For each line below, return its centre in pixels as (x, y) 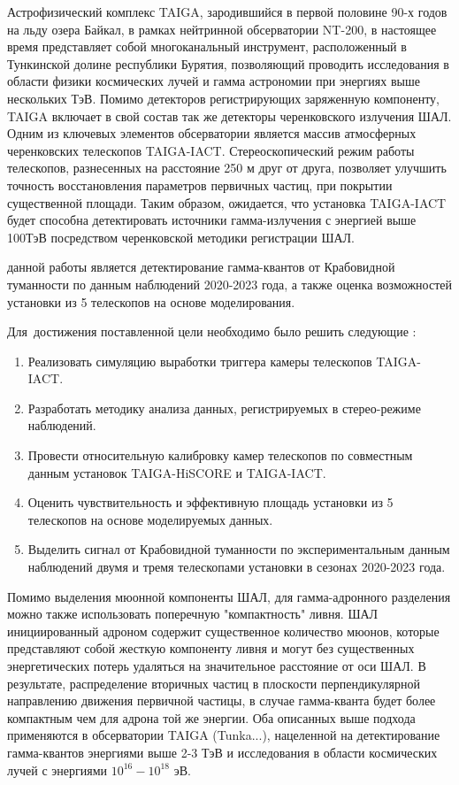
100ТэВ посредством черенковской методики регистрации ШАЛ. (181, 237)
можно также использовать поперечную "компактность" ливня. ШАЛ (193, 614)
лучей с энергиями (57, 770)
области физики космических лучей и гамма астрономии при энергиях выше (214, 81)
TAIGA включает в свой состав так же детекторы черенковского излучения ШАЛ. (229, 115)
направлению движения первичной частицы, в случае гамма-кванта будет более (222, 700)
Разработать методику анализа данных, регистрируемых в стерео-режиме (224, 408)
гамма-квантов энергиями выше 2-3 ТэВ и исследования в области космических (222, 752)
